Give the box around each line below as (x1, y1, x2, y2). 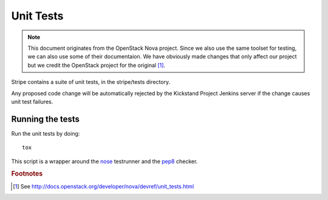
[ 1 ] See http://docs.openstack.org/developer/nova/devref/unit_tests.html (13, 182, 194, 190)
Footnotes (11, 170, 43, 178)
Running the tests (11, 114, 80, 124)
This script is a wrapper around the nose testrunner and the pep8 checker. (11, 157, 198, 165)
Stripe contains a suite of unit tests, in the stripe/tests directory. (11, 78, 171, 86)
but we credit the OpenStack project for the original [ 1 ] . (27, 61, 166, 69)
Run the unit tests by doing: (11, 129, 80, 137)
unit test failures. (11, 98, 53, 105)
